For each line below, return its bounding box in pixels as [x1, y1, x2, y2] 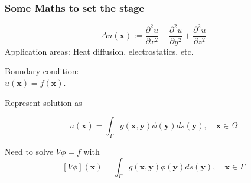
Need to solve [5, 145, 54, 157]
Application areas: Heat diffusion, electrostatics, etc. [5, 45, 194, 57]
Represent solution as [5, 96, 82, 108]
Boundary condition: [5, 65, 79, 77]
